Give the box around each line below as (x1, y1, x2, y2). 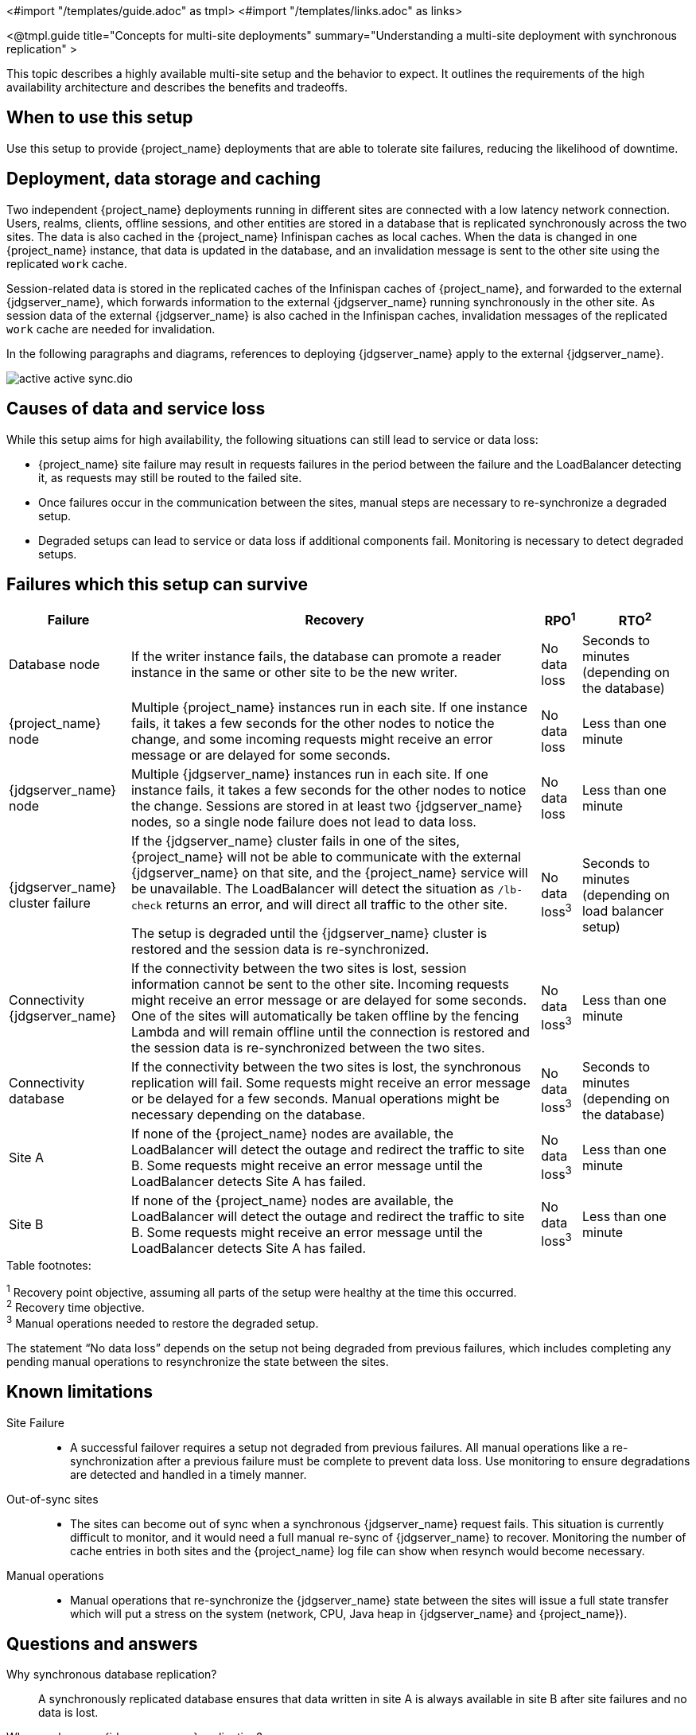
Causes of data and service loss (6, 399, 266, 419)
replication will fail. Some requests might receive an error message (130, 1074, 531, 1091)
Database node (9, 655, 100, 672)
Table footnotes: (6, 1258, 91, 1272)
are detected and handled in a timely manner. (70, 1467, 307, 1481)
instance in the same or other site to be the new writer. (130, 663, 458, 680)
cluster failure (9, 894, 91, 911)
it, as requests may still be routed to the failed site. (38, 470, 302, 484)
